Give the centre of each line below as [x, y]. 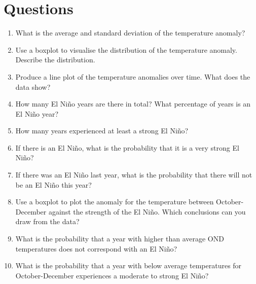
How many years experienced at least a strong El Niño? [102, 131]
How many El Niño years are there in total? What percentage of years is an [133, 104]
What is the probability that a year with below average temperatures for [129, 265]
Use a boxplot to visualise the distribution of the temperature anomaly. [126, 49]
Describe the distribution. [55, 60]
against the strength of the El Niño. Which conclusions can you [147, 211]
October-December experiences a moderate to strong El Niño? [112, 275]
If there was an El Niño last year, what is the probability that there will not [134, 175]
